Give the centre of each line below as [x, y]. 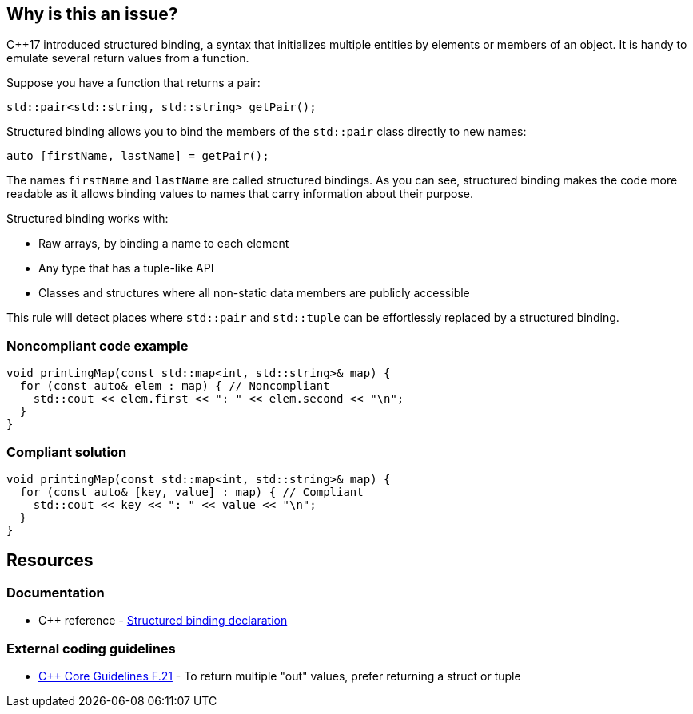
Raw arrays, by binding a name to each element [164, 244]
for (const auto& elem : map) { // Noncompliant [175, 386]
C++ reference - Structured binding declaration [163, 621]
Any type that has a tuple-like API [126, 268]
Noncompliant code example [98, 345]
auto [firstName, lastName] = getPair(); [138, 156]
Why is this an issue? [92, 14]
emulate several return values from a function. [128, 58]
